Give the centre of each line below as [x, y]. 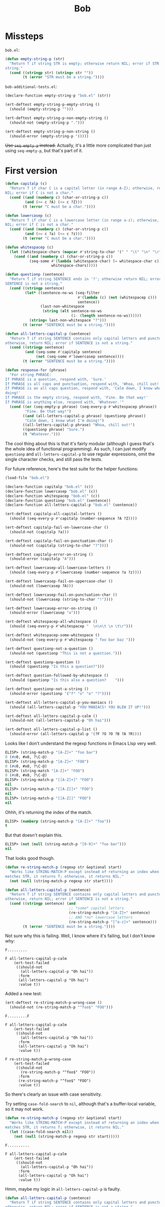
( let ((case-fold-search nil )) [41, 1132]
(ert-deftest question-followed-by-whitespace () [57, 676]
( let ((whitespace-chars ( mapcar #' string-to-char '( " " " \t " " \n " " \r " [85, 252]
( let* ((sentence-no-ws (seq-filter [62, 293]
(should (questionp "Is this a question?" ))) [57, 667]
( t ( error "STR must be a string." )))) [64, 77]
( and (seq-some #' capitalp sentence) [63, 352]
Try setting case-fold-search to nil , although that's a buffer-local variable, [81, 1104]
